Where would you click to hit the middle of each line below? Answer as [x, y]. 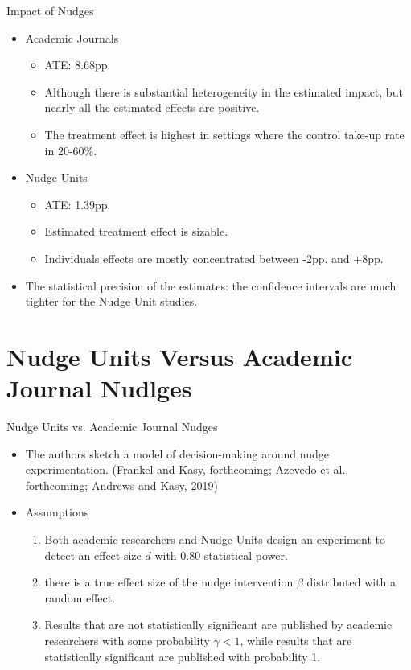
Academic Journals [72, 37]
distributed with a [351, 582]
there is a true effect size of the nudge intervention [169, 582]
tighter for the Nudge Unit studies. [111, 301]
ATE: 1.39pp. [78, 204]
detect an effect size [93, 555]
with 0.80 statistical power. [221, 555]
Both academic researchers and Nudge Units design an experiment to [215, 539]
